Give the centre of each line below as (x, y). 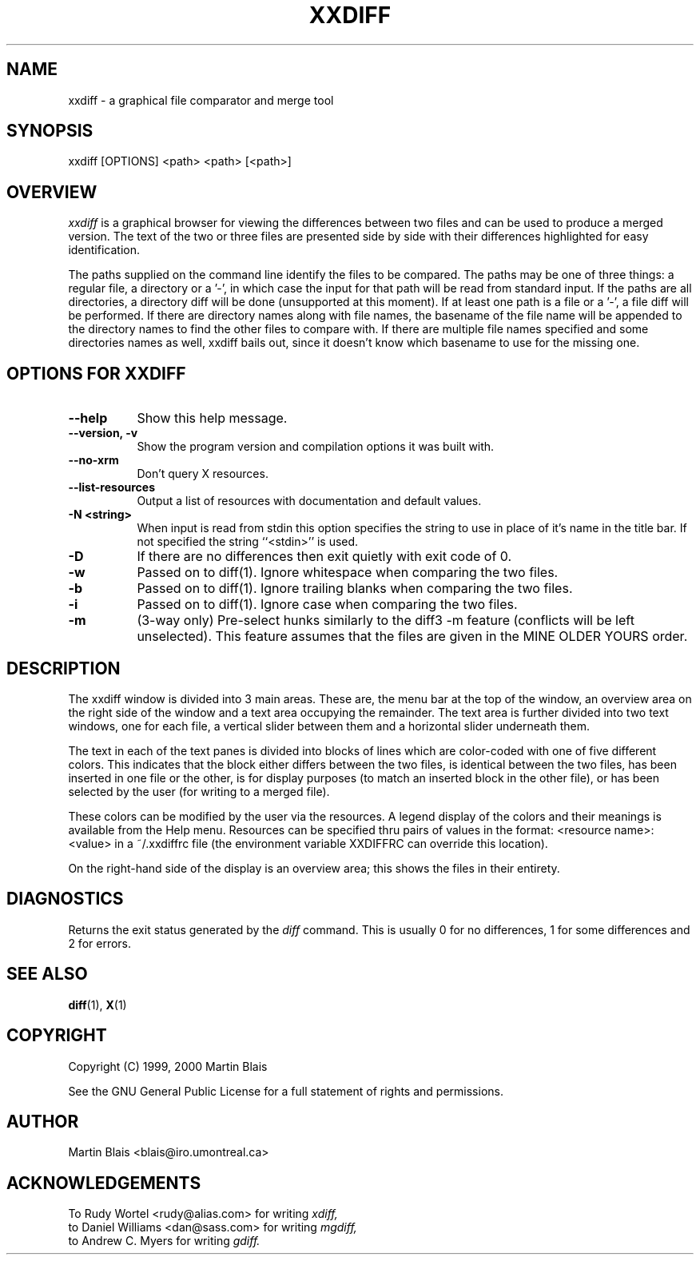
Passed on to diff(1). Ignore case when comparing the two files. (327, 605)
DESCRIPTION (64, 668)
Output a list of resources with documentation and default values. (309, 501)
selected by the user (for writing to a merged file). (199, 791)
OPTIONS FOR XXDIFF (96, 373)
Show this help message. (212, 418)
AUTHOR (43, 1121)
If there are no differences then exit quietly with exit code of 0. (324, 557)
